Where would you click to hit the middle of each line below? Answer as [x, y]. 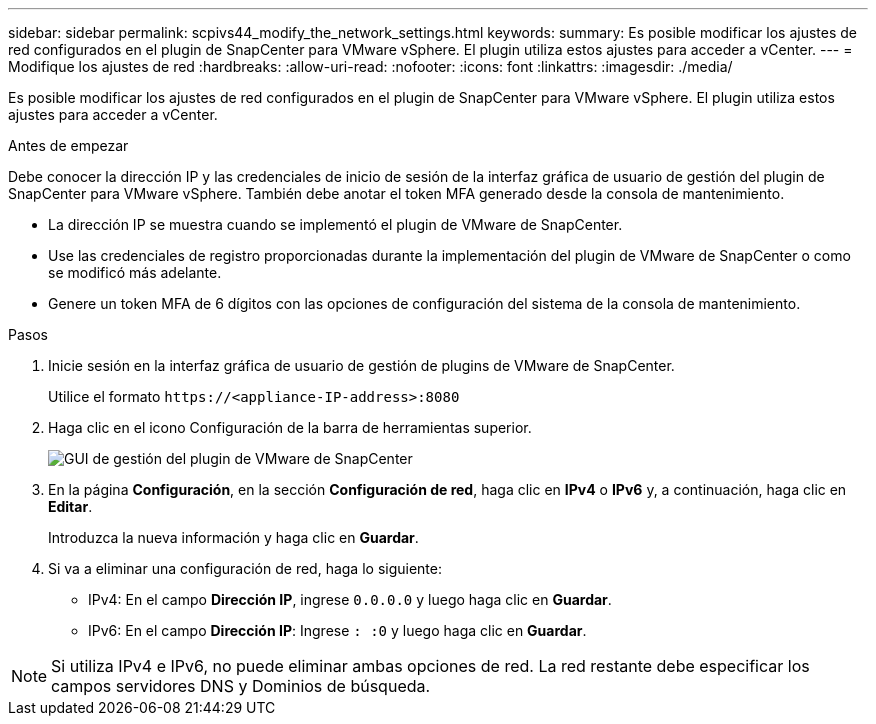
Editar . [70, 506]
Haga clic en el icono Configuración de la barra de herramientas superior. [290, 427]
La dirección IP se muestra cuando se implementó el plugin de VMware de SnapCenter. [335, 224]
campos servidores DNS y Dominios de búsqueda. [241, 686]
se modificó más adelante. [135, 272]
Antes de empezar [68, 145]
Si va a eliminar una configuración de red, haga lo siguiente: [245, 568]
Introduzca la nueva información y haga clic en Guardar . [233, 537]
